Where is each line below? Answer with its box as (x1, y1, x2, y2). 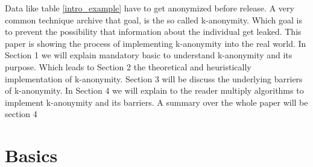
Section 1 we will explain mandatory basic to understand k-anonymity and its (5, 49, 292, 61)
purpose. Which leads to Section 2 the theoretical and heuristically (5, 60, 251, 73)
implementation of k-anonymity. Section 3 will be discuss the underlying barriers (5, 72, 303, 85)
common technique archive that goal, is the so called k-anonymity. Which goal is (5, 13, 302, 26)
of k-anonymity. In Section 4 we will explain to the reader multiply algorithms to (5, 84, 304, 97)
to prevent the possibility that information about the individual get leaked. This (5, 25, 302, 38)
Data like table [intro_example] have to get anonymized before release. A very (5, 2, 294, 14)
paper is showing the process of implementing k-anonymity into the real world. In (5, 37, 306, 49)
